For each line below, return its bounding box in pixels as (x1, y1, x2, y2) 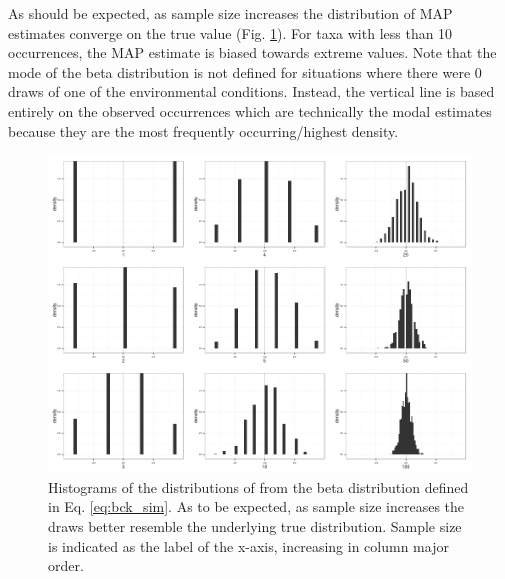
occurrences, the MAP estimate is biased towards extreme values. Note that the (8, 42, 497, 63)
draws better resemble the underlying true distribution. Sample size (48, 515, 462, 536)
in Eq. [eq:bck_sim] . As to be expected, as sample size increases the (48, 496, 465, 517)
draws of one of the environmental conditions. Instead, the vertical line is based (8, 81, 495, 102)
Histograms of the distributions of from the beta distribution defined (48, 476, 469, 497)
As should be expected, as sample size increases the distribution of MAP (8, 3, 453, 23)
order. (48, 555, 84, 576)
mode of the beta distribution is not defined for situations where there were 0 (8, 61, 482, 82)
